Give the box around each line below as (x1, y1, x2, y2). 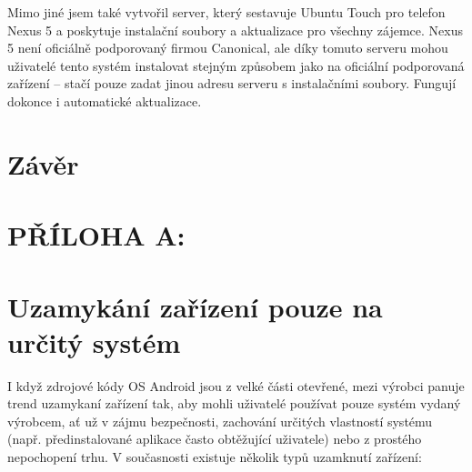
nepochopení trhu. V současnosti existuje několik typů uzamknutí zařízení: (7, 447, 422, 466)
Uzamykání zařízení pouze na (7, 287, 383, 325)
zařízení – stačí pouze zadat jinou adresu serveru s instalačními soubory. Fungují (7, 74, 457, 93)
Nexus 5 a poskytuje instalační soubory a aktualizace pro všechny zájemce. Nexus (7, 20, 464, 39)
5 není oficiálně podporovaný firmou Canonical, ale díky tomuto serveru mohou (7, 38, 448, 57)
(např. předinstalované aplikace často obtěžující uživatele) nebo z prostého (7, 429, 422, 448)
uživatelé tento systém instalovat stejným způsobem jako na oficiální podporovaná (7, 55, 465, 75)
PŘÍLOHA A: (7, 216, 186, 254)
